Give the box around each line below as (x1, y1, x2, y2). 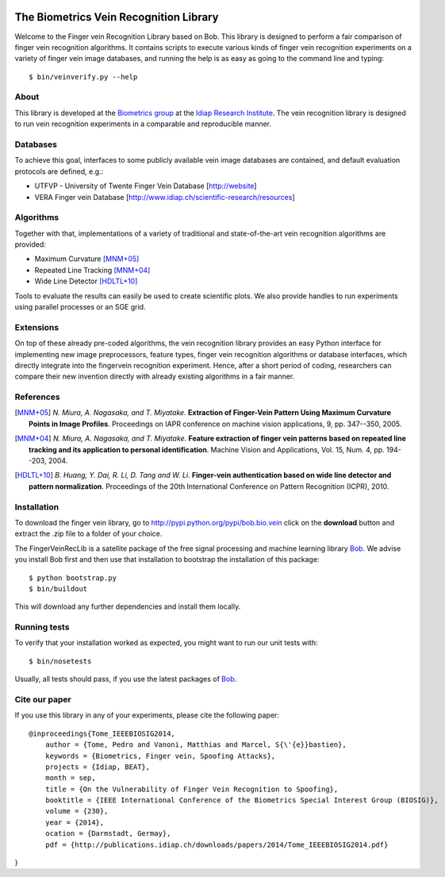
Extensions (14, 321, 59, 333)
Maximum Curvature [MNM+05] (34, 254, 140, 263)
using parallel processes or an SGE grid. (14, 302, 146, 312)
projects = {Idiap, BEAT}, (44, 762, 151, 771)
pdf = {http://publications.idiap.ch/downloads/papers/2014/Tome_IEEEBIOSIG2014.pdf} (44, 840, 389, 849)
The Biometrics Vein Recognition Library (14, 10, 219, 24)
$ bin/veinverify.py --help (29, 72, 138, 81)
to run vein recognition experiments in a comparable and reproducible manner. (14, 119, 272, 129)
